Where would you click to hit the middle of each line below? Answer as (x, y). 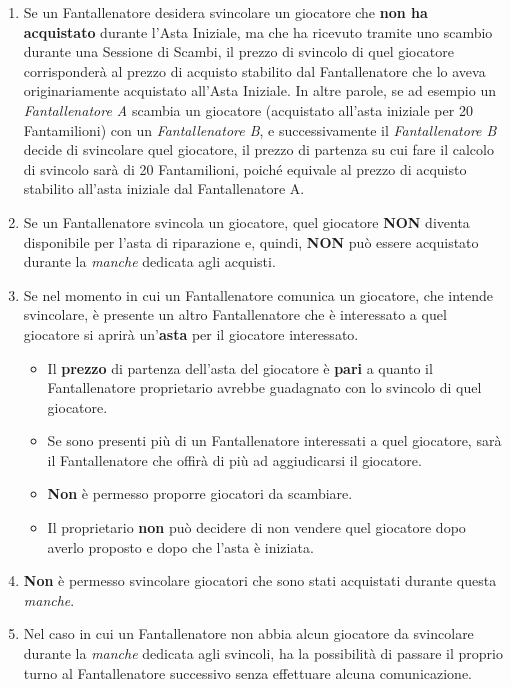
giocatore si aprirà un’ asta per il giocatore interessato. (191, 333)
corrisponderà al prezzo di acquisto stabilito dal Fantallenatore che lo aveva (254, 70)
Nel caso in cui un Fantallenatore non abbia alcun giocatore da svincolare (248, 633)
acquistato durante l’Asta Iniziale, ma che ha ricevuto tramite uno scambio (258, 31)
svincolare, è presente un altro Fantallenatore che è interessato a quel (235, 314)
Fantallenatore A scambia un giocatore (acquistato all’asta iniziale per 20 (248, 109)
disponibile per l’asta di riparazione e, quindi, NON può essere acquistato (251, 241)
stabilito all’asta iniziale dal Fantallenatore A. (164, 188)
